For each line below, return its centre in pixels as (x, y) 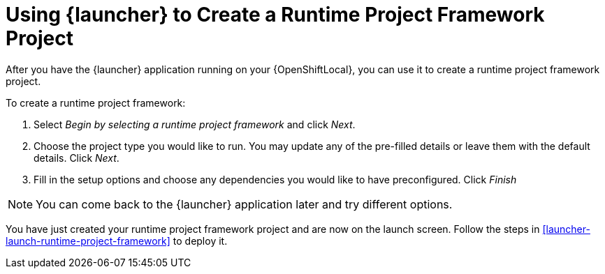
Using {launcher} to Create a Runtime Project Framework (275, 15)
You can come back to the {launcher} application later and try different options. (244, 204)
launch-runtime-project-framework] (88, 241)
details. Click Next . (76, 158)
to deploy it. (200, 241)
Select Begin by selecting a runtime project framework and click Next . (195, 124)
